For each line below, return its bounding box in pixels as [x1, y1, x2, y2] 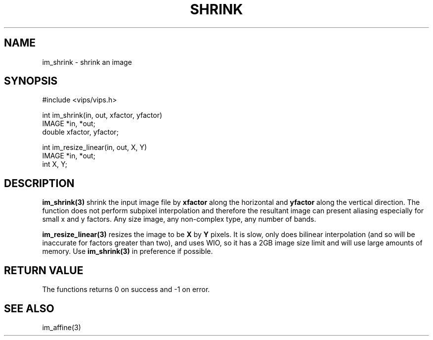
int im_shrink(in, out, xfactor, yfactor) [42, 111, 163, 120]
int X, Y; [42, 160, 67, 169]
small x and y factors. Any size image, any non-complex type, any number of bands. [42, 215, 316, 224]
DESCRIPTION [4, 177, 75, 190]
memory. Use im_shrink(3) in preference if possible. [42, 247, 213, 256]
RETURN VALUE [4, 264, 84, 277]
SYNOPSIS [4, 75, 58, 88]
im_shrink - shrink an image [42, 57, 132, 66]
